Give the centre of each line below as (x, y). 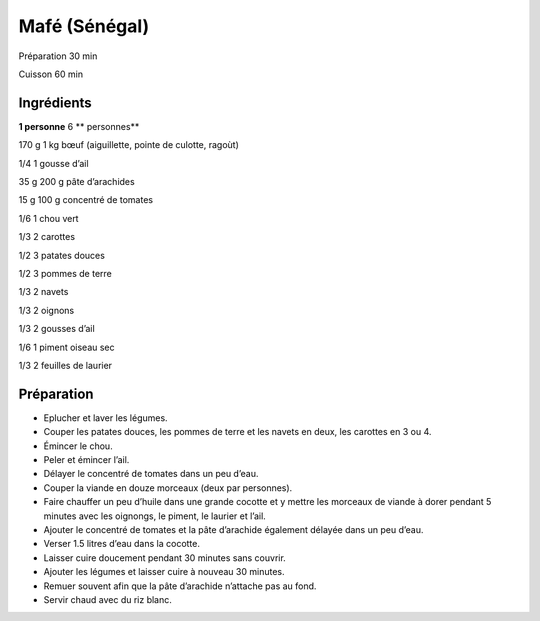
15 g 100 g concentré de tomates (86, 200)
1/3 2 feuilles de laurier (65, 365)
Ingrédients (55, 102)
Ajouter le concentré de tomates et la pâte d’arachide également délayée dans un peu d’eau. (233, 529)
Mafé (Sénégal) (84, 26)
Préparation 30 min (58, 56)
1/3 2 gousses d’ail (56, 329)
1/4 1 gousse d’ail (53, 163)
